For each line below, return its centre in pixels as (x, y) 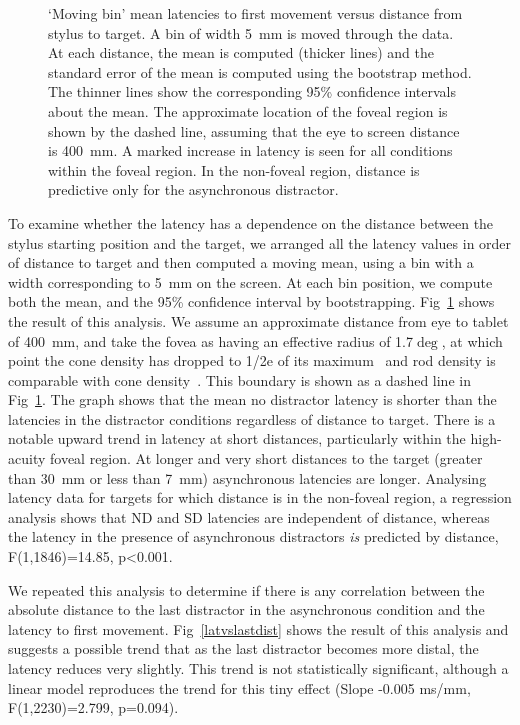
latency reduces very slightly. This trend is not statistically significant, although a (258, 668)
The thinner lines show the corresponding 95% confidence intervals (252, 91)
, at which (472, 340)
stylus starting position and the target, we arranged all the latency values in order (260, 242)
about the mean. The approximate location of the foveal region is (248, 110)
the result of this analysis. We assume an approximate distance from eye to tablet (258, 320)
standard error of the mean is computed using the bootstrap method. (260, 71)
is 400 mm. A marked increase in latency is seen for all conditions (250, 150)
